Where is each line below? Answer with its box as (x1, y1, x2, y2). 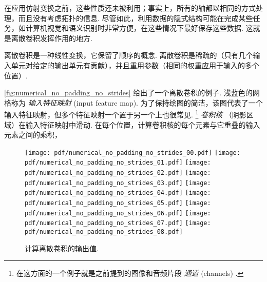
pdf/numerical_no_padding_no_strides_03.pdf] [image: (25, 179, 211, 187)
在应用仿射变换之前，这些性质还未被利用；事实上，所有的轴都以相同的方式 (4, 3, 256, 13)
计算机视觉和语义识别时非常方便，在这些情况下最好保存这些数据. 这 (25, 23, 253, 33)
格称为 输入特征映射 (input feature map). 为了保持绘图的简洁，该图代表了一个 (4, 97, 263, 108)
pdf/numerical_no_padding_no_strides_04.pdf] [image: (25, 189, 211, 197)
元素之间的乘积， (4, 129, 62, 140)
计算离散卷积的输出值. (25, 243, 99, 253)
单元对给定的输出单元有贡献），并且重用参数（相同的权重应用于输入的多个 (11, 59, 259, 70)
